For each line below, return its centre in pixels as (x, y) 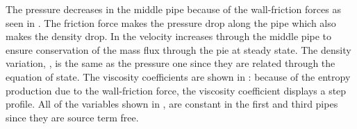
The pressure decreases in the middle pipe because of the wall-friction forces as (173, 9)
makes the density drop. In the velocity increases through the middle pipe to (169, 36)
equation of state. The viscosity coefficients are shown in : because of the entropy (178, 76)
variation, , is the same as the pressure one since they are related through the (171, 63)
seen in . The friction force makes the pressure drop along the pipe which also (171, 22)
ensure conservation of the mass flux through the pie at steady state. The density (178, 49)
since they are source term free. (72, 117)
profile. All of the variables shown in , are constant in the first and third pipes (172, 104)
